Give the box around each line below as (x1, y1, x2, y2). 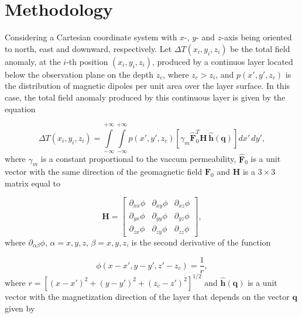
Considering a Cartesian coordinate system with (5, 31, 177, 43)
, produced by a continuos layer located (152, 55, 293, 67)
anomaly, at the (5, 55, 61, 67)
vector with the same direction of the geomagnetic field (5, 165, 203, 178)
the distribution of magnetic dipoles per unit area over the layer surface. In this (5, 79, 290, 92)
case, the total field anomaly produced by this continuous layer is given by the (5, 91, 286, 103)
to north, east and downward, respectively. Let (5, 42, 172, 54)
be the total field (230, 42, 290, 54)
